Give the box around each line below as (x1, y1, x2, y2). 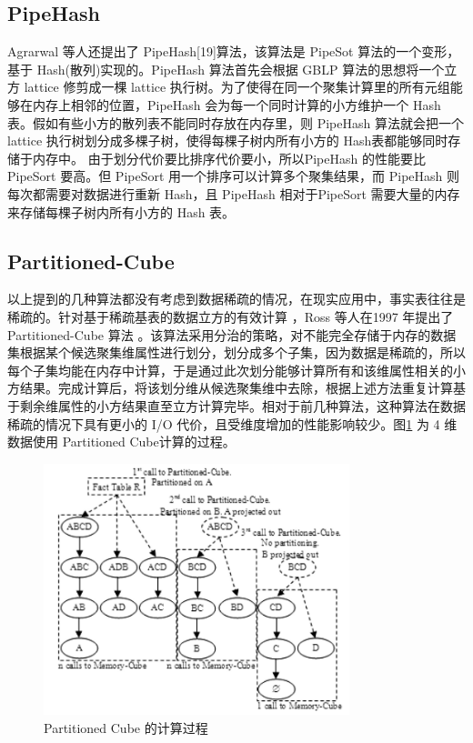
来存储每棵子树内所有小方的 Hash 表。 (7, 202, 236, 221)
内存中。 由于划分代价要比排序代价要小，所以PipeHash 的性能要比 (32, 148, 426, 167)
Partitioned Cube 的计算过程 (44, 718, 208, 737)
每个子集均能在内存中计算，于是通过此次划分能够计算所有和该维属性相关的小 (7, 360, 466, 379)
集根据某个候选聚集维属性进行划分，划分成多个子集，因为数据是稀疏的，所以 (7, 343, 466, 362)
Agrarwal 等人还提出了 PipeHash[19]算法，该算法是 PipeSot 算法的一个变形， (7, 42, 460, 61)
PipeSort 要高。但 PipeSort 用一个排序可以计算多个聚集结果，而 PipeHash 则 (7, 166, 459, 186)
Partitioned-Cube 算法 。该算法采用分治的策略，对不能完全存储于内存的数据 (7, 325, 457, 344)
